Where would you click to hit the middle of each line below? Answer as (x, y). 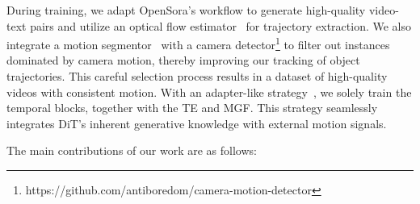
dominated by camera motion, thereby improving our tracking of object (183, 60)
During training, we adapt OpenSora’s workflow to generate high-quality (186, 10)
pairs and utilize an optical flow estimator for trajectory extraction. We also (220, 25)
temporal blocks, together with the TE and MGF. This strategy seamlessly (192, 108)
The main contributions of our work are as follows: (132, 150)
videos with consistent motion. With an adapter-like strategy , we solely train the (209, 92)
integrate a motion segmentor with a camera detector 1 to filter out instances (198, 43)
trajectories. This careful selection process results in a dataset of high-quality (197, 76)
